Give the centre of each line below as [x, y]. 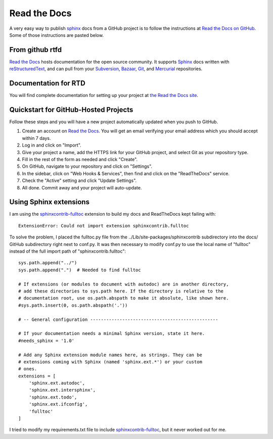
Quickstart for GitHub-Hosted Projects [71, 109]
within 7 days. [36, 138]
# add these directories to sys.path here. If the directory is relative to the [121, 291]
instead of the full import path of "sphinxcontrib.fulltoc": [68, 251]
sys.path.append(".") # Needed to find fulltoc [80, 270]
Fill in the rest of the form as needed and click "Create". [80, 159]
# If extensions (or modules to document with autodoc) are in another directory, [124, 284]
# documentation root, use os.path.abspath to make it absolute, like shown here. [124, 298]
